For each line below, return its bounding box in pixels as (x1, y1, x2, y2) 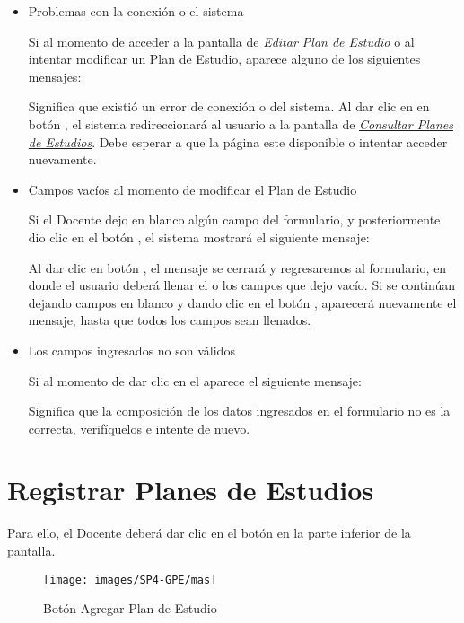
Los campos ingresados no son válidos (28, 340, 235, 359)
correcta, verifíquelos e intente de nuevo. (28, 418, 250, 437)
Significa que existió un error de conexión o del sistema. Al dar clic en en (28, 97, 430, 116)
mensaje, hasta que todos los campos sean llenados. (28, 311, 311, 329)
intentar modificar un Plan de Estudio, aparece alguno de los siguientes (28, 49, 421, 68)
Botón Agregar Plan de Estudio (43, 599, 217, 618)
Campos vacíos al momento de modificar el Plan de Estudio (28, 180, 357, 198)
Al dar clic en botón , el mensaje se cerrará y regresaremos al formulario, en (28, 258, 447, 276)
